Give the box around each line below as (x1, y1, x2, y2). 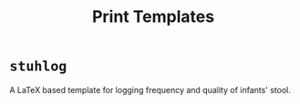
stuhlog (9, 57, 67, 75)
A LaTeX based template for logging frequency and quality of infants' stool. (9, 84, 292, 95)
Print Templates (91, 6, 215, 27)
